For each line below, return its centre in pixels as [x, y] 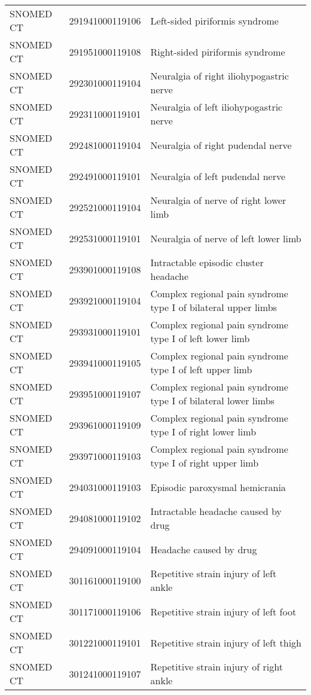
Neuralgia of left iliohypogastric [217, 107]
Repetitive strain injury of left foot [223, 611]
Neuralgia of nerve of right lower [218, 200]
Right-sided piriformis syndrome [218, 51]
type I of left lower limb [200, 338]
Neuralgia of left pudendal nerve [218, 176]
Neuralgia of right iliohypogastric [219, 76]
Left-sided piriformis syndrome [214, 20]
